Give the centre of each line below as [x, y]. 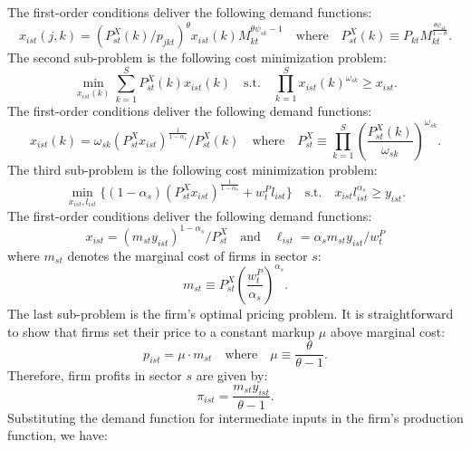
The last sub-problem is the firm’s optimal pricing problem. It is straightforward [231, 313]
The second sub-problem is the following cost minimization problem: [197, 57]
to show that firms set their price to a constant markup [161, 331]
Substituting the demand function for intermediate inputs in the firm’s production [235, 417]
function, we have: [58, 435]
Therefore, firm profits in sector [95, 375]
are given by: [232, 375]
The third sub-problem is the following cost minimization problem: [192, 169]
